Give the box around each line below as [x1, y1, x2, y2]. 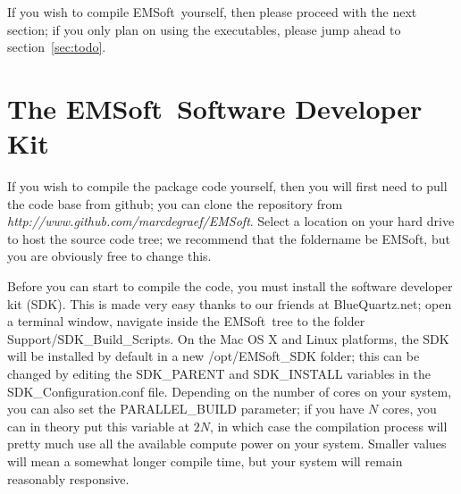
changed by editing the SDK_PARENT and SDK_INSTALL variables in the [7, 364, 432, 383]
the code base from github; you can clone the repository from [7, 194, 343, 213]
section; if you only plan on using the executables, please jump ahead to [7, 20, 401, 38]
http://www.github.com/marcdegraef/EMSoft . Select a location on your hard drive [7, 212, 455, 230]
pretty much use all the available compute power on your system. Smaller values [7, 434, 447, 453]
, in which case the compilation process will [209, 416, 448, 435]
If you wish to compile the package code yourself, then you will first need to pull [7, 177, 448, 196]
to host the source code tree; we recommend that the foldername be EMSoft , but [7, 229, 450, 247]
